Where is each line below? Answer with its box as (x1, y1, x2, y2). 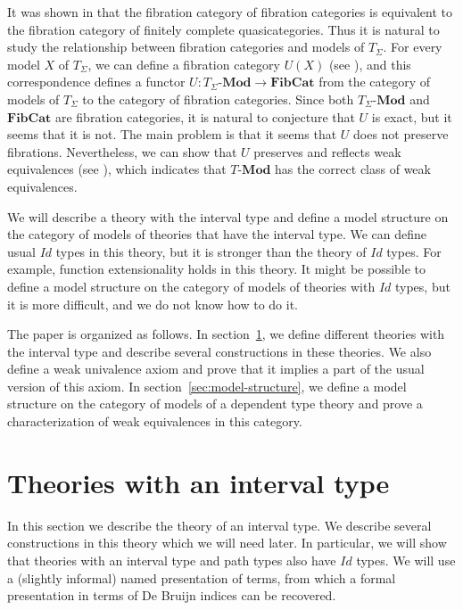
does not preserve (353, 125, 449, 144)
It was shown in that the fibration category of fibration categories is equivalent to (7, 3, 453, 21)
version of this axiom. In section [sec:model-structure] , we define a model (7, 376, 407, 395)
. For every (383, 37, 442, 56)
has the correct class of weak (275, 160, 431, 178)
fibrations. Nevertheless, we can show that (7, 142, 237, 161)
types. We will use (356, 550, 456, 569)
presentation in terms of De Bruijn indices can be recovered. (7, 586, 336, 605)
